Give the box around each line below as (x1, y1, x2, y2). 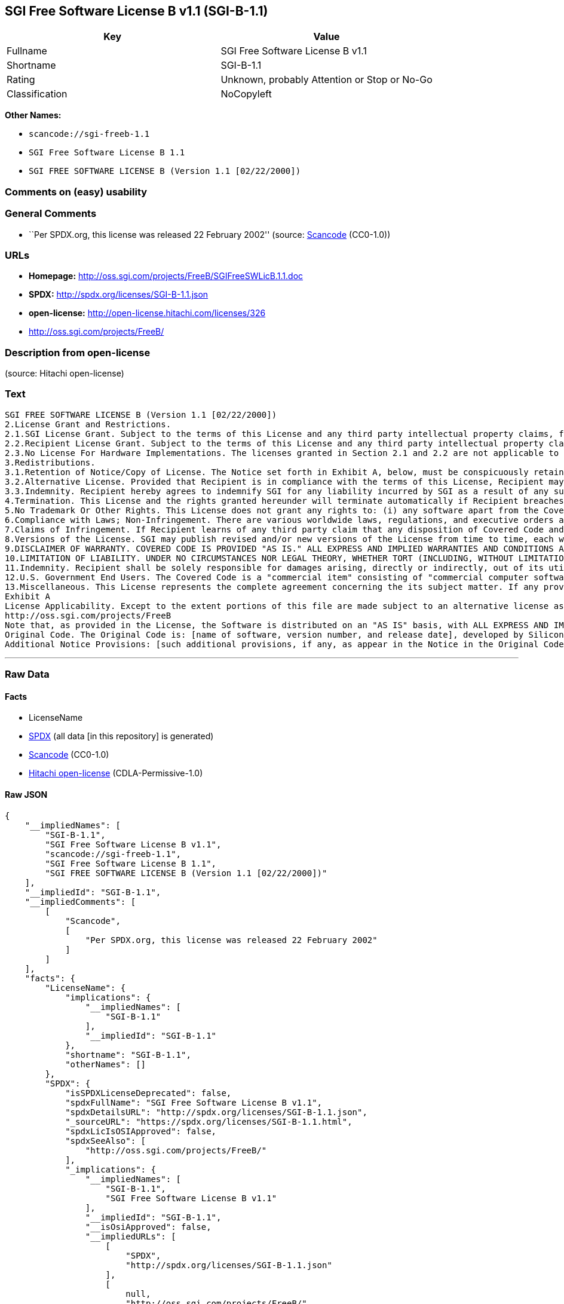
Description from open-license (5, 346, 151, 359)
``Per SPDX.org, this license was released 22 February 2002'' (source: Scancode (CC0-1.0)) (29, 229, 391, 240)
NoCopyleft (220, 88, 272, 100)
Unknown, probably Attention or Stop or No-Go (220, 74, 433, 86)
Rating (7, 74, 35, 86)
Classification (7, 88, 68, 100)
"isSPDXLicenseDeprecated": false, (65, 1088, 232, 1098)
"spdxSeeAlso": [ (65, 1135, 146, 1146)
